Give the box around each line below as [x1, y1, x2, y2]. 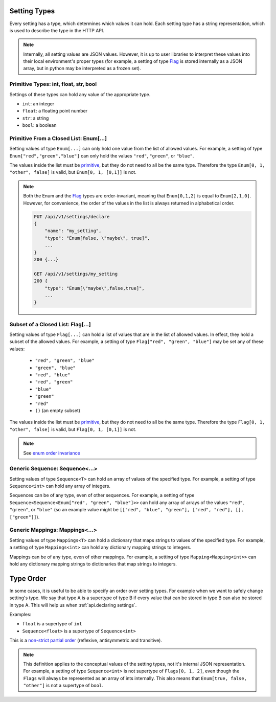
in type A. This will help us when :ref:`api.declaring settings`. [9, 602, 137, 608]
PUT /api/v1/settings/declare [34, 214, 110, 219]
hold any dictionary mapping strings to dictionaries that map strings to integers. [9, 560, 177, 567]
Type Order [9, 574, 47, 583]
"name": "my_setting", [44, 228, 102, 234]
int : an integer [22, 101, 55, 107]
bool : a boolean [22, 122, 57, 128]
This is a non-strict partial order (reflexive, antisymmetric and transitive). [9, 637, 162, 644]
